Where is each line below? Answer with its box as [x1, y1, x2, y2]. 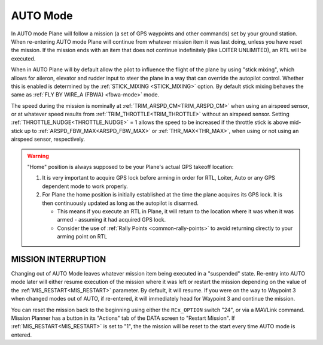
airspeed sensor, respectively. [11, 135, 86, 143]
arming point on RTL [57, 233, 108, 240]
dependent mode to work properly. [42, 183, 129, 190]
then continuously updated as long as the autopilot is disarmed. [42, 199, 199, 207]
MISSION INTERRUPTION [11, 254, 106, 264]
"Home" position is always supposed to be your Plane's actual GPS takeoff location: [27, 164, 234, 171]
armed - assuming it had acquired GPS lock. [57, 216, 166, 223]
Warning [27, 152, 49, 159]
